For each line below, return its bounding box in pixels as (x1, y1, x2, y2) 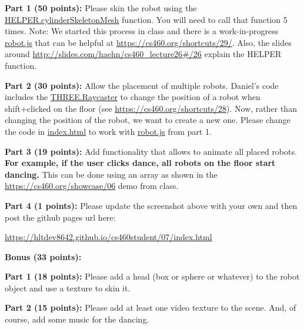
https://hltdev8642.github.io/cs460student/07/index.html (5, 231, 212, 243)
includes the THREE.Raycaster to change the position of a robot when (5, 91, 260, 103)
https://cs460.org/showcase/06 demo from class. (5, 180, 179, 192)
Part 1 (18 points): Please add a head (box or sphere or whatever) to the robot (5, 270, 300, 283)
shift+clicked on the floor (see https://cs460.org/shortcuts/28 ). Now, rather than (5, 102, 297, 114)
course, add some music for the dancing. (5, 313, 149, 325)
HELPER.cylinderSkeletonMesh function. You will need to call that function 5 (5, 13, 288, 25)
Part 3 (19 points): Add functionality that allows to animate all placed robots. (5, 145, 297, 157)
